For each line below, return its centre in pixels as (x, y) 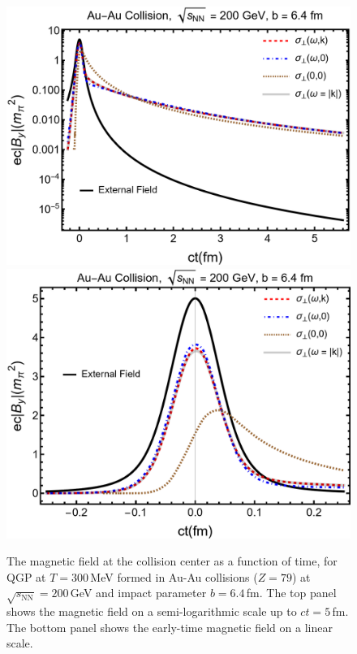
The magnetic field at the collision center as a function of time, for (172, 561)
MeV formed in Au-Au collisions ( (174, 576)
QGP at (26, 576)
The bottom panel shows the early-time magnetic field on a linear (170, 627)
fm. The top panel (291, 593)
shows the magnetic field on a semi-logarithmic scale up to (152, 611)
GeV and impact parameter (138, 593)
